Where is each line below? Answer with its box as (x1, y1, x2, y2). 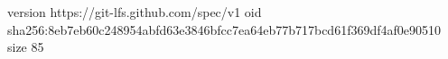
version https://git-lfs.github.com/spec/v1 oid (7, 3, 262, 21)
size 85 (7, 38, 44, 56)
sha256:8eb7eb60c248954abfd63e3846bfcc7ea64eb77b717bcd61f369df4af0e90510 (7, 20, 442, 38)
